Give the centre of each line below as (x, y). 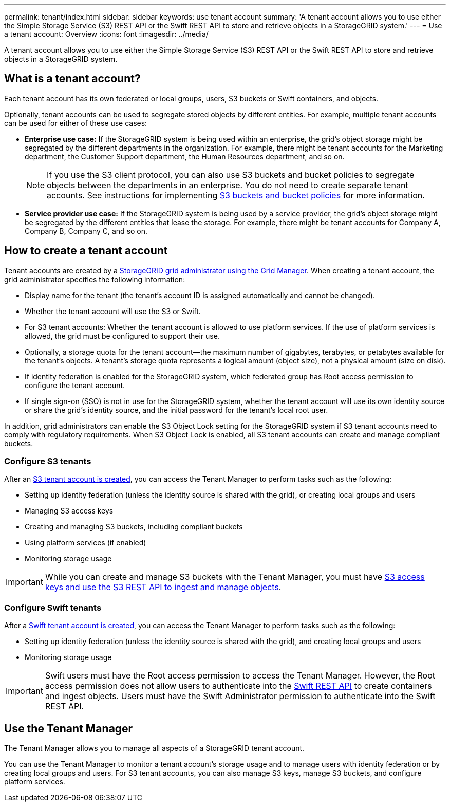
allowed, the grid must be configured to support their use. (122, 336)
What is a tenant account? (72, 79)
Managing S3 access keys (69, 511)
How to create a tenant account (86, 251)
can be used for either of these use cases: (76, 123)
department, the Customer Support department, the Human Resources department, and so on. (185, 156)
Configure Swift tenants (53, 607)
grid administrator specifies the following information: (95, 279)
